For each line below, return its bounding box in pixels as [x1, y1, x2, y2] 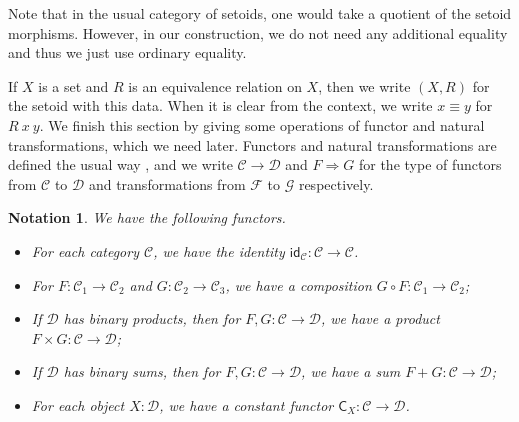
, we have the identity [153, 240, 285, 261]
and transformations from [88, 173, 246, 194]
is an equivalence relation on [128, 75, 302, 96]
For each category [31, 240, 139, 261]
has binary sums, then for [63, 361, 221, 382]
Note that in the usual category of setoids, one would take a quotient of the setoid [8, 3, 512, 23]
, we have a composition [225, 274, 372, 295]
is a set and [38, 75, 109, 96]
